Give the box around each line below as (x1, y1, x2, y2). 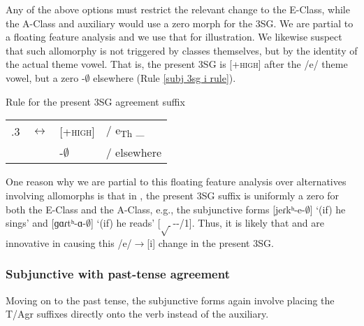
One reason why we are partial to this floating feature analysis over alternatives (6, 174, 347, 189)
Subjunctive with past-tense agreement (6, 265, 230, 283)
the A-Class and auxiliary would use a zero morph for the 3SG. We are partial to (6, 15, 354, 30)
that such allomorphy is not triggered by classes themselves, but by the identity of (6, 43, 358, 57)
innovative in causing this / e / (6, 235, 132, 250)
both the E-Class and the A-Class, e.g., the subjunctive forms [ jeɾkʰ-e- (6, 201, 305, 216)
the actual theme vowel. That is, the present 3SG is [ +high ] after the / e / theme (6, 57, 348, 71)
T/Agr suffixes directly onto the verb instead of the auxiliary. (6, 306, 269, 321)
